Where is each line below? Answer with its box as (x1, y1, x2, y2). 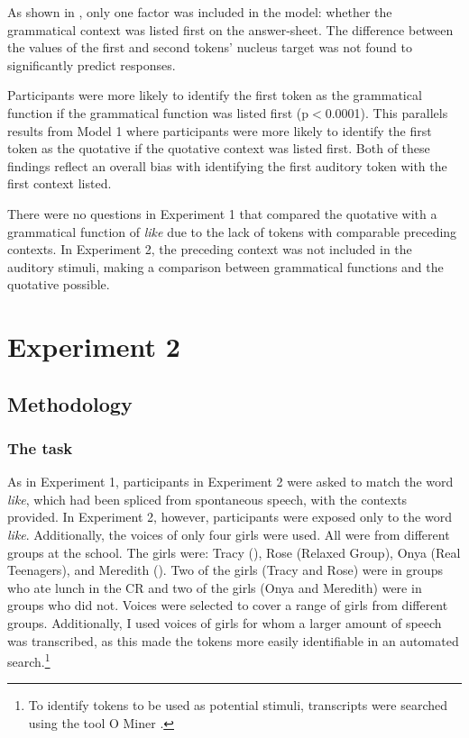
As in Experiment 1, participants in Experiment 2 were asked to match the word (7, 472, 454, 491)
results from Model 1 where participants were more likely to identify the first (7, 121, 432, 140)
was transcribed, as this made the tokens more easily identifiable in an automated (7, 631, 459, 650)
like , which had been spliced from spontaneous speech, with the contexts (7, 489, 408, 508)
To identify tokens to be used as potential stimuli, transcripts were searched (28, 696, 448, 715)
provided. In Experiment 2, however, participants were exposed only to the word (7, 507, 452, 526)
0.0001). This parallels (325, 103, 448, 122)
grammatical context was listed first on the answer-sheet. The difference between (7, 20, 454, 39)
